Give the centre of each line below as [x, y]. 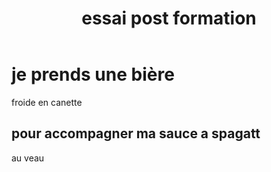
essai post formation [169, 18]
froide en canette [47, 102]
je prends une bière [93, 74]
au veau [28, 158]
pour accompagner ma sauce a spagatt [136, 133]
